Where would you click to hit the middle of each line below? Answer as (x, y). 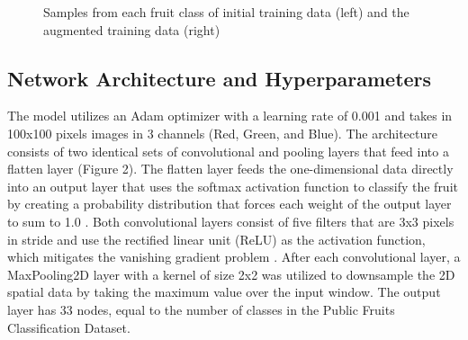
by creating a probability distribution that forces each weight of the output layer (229, 204)
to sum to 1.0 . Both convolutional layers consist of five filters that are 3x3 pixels (231, 221)
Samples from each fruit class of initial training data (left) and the (226, 12)
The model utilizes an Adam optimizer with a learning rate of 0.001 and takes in (230, 116)
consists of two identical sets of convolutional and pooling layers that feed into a (228, 151)
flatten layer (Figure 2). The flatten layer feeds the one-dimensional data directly (230, 169)
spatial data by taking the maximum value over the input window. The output (224, 292)
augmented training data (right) (132, 29)
